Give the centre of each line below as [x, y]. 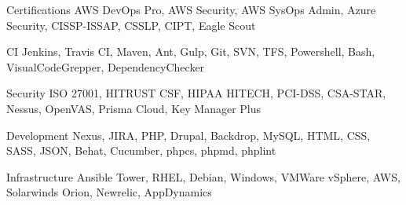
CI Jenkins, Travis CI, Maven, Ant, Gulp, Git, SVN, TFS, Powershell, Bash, [191, 51]
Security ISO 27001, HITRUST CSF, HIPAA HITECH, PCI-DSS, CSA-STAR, [196, 93]
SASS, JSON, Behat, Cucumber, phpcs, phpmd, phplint [141, 150]
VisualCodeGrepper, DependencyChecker [106, 66]
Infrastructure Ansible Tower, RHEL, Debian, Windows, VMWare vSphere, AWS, [203, 176]
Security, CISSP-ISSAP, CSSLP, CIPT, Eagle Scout [131, 25]
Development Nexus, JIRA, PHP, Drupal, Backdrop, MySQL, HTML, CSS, [188, 135]
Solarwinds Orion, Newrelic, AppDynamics [109, 192]
